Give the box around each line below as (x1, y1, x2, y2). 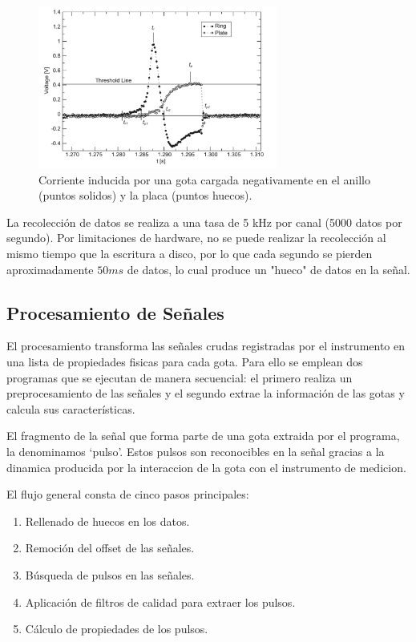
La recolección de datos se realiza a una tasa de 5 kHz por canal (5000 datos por (6, 213, 402, 230)
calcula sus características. (6, 400, 135, 417)
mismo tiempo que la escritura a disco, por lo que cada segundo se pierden (6, 245, 373, 262)
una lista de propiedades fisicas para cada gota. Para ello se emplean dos (6, 353, 363, 370)
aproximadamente (6, 260, 94, 277)
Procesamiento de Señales (6, 300, 224, 325)
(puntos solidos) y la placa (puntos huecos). (38, 187, 252, 204)
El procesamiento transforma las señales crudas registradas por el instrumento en (6, 337, 406, 354)
